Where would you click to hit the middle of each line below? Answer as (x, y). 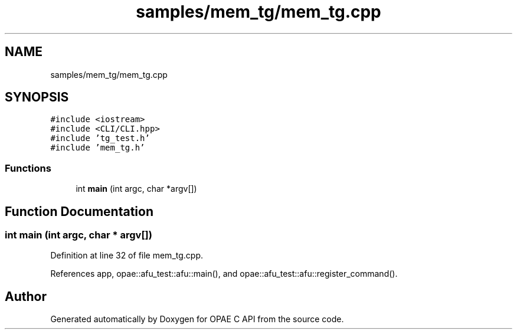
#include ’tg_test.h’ (100, 138)
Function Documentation (79, 211)
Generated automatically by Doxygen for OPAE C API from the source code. (197, 319)
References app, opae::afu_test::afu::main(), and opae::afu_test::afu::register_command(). (224, 274)
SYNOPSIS (37, 97)
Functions (28, 168)
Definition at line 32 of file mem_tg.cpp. (127, 256)
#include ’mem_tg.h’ (98, 148)
